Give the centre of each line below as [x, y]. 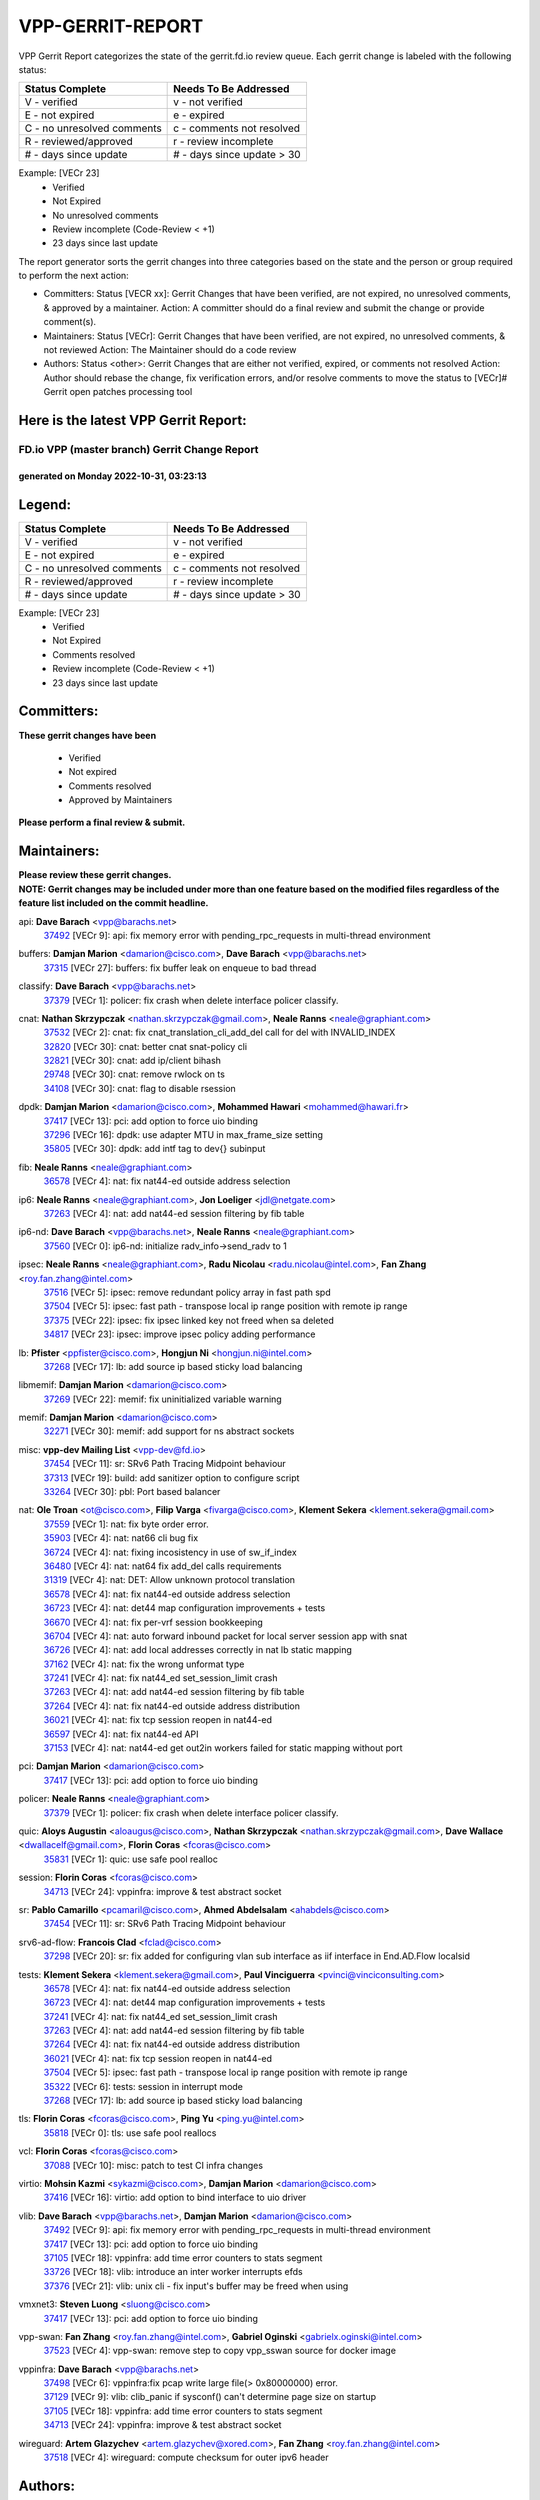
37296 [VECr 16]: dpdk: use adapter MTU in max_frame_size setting [183, 1135]
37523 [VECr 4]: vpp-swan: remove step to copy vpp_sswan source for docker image [220, 2351]
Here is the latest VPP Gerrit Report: [132, 420]
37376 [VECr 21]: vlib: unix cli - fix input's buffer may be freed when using [196, 2286]
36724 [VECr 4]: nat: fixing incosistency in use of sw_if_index [170, 1552]
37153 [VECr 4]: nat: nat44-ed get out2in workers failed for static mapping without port [223, 1748]
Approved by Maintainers [120, 800]
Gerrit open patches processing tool [118, 392]
